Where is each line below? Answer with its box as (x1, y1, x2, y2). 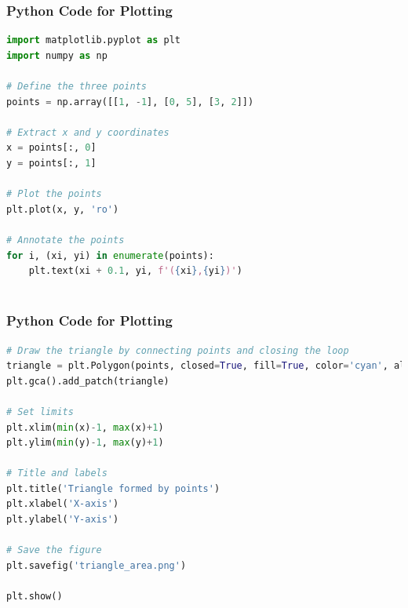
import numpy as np (6, 49, 107, 61)
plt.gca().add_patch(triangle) (6, 375, 169, 387)
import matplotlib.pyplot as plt (6, 35, 180, 46)
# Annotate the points (6, 234, 125, 246)
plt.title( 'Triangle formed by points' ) (6, 482, 220, 494)
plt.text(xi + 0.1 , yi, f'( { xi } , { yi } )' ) (28, 265, 242, 277)
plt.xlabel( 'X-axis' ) (6, 498, 119, 510)
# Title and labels (6, 468, 107, 479)
